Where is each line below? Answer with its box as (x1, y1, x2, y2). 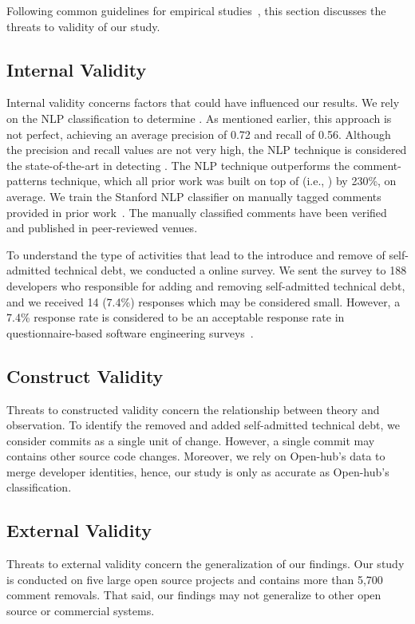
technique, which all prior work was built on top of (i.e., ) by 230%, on (50, 172, 397, 189)
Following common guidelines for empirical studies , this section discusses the (6, 2, 386, 18)
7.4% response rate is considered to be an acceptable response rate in (6, 309, 345, 326)
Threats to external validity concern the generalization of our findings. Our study (6, 555, 405, 572)
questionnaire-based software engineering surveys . (6, 324, 254, 341)
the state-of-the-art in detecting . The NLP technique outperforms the (6, 156, 350, 173)
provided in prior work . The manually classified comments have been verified (6, 203, 387, 220)
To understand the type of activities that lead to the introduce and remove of (6, 246, 385, 263)
